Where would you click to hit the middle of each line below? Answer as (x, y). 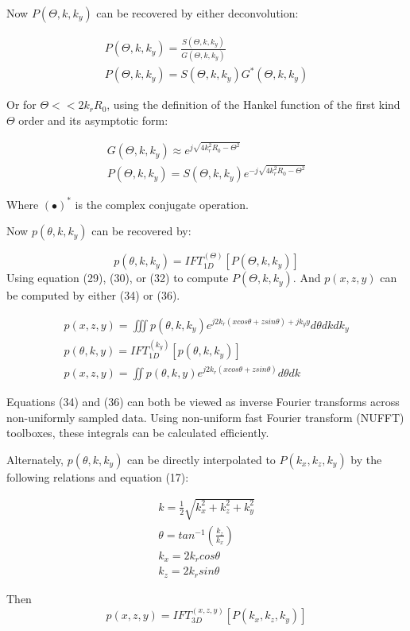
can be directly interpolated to (201, 459)
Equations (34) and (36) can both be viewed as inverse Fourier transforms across (203, 401)
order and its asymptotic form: (93, 120)
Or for (21, 105)
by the (366, 459)
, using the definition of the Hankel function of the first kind (253, 105)
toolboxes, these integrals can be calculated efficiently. (138, 433)
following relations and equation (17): (98, 476)
